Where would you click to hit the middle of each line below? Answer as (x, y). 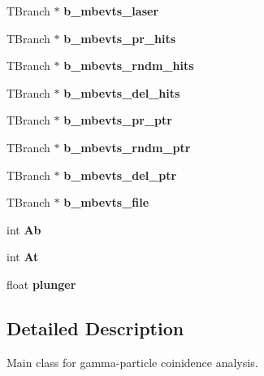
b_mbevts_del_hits (122, 92)
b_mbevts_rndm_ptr (127, 147)
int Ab (24, 229)
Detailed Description (95, 328)
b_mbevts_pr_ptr (118, 120)
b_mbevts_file (106, 202)
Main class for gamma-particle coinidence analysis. (132, 362)
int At (23, 257)
